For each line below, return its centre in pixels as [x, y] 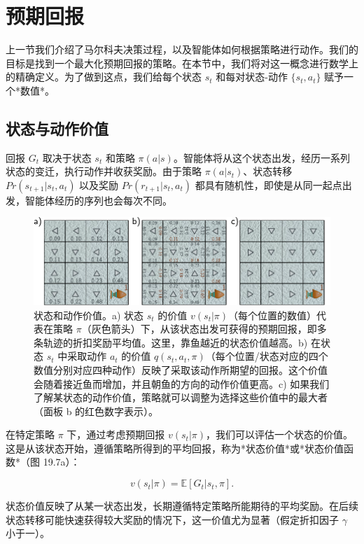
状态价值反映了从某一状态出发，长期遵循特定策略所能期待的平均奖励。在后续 [182, 506]
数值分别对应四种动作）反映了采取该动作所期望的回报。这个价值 [181, 369]
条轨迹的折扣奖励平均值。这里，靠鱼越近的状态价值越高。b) [171, 342]
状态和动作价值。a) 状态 [89, 315]
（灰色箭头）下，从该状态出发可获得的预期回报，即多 [204, 329]
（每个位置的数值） [273, 315]
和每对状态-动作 [252, 77]
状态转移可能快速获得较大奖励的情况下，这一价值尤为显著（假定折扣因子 [172, 519]
